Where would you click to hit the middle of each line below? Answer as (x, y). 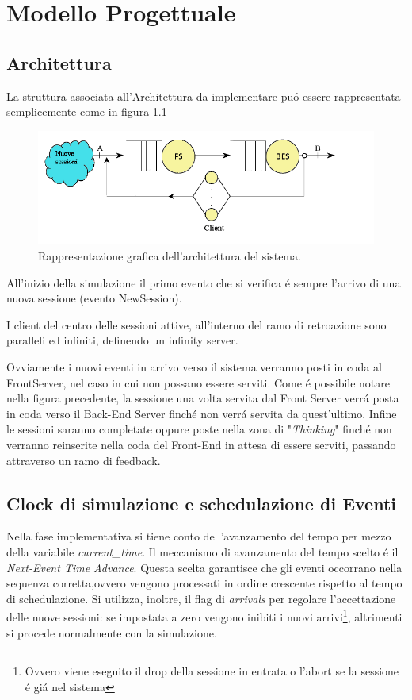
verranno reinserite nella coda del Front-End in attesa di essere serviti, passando (201, 444)
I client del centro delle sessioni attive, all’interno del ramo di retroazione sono (196, 324)
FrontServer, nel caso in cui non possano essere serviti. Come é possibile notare (198, 382)
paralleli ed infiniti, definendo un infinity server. (122, 340)
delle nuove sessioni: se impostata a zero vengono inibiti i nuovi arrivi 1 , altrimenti (204, 616)
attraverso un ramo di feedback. (84, 460)
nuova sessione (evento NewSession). (94, 298)
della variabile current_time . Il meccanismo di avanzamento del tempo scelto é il (202, 551)
